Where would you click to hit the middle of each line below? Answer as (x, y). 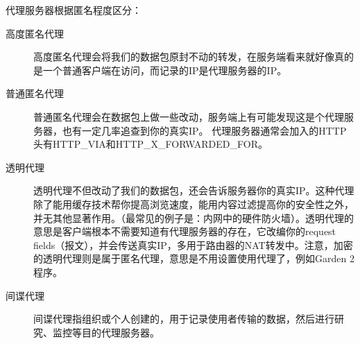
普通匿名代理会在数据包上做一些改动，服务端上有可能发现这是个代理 (189, 116)
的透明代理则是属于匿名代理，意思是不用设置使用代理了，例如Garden (190, 258)
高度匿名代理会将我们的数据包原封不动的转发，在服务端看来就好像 (184, 57)
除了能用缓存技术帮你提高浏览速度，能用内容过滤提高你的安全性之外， (194, 204)
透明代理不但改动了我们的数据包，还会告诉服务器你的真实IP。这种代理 (194, 190)
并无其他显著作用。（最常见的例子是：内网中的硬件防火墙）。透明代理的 (194, 217)
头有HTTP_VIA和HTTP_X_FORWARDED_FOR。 (151, 144)
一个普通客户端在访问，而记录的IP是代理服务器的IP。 (165, 70)
